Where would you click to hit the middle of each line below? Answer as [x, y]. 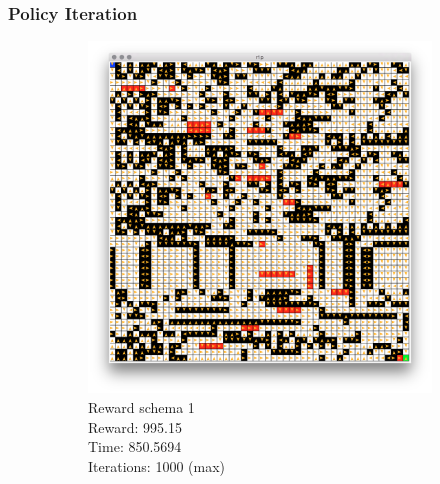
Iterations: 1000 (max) [157, 465]
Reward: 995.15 [135, 426]
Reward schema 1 [141, 407]
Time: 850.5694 [135, 446]
